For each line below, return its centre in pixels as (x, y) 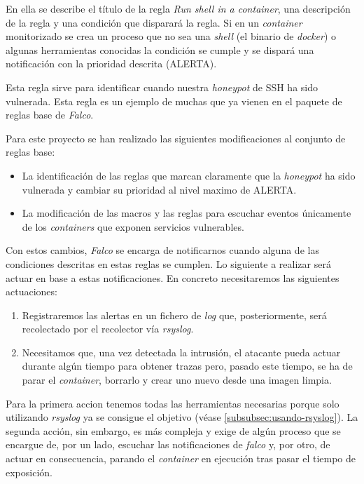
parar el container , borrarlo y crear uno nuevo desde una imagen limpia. (177, 380)
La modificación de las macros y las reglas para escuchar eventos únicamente (187, 213)
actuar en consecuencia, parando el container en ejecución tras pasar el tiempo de (181, 458)
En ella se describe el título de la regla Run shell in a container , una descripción (178, 8)
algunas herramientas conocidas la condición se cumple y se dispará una (160, 49)
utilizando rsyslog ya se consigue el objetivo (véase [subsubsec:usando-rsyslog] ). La (182, 417)
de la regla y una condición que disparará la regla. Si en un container (154, 22)
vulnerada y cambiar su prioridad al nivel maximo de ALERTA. (159, 189)
